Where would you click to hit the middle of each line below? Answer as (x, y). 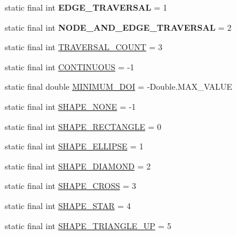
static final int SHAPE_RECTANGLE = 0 (83, 126)
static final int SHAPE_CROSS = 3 (70, 186)
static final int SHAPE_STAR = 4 (68, 205)
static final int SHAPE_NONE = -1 (70, 106)
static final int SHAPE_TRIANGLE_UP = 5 (88, 225)
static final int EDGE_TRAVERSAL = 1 (86, 7)
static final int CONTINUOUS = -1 (70, 66)
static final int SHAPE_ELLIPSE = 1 (74, 146)
